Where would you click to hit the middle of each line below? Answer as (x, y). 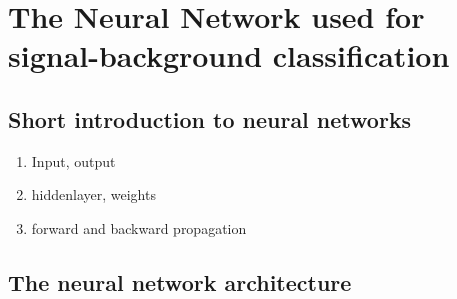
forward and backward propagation (139, 227)
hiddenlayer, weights (93, 194)
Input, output (73, 160)
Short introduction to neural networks (210, 118)
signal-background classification (229, 55)
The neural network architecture (180, 281)
